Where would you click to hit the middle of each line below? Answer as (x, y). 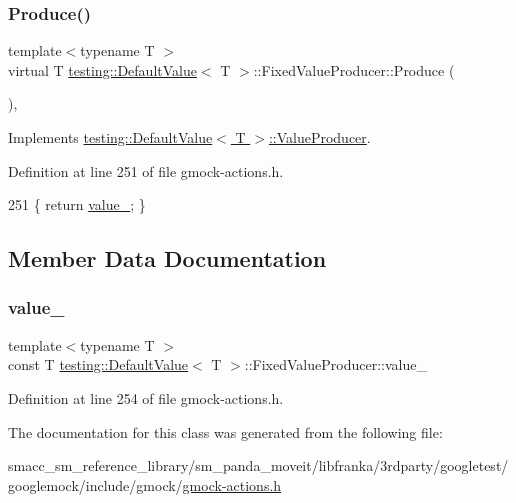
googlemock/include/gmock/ (95, 484)
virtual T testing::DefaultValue (102, 69)
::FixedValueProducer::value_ (335, 364)
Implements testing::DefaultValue (110, 137)
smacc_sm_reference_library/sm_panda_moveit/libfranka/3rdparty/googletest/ (258, 465)
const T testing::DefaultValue (98, 364)
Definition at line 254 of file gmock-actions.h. (146, 397)
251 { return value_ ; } (77, 204)
